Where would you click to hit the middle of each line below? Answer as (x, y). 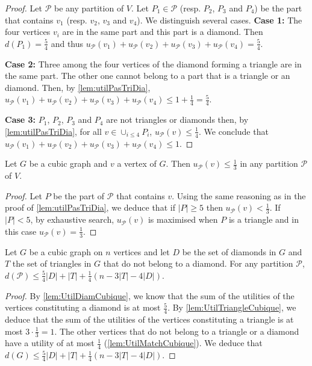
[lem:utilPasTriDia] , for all (53, 131)
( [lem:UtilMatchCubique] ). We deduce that (183, 343)
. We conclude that (234, 131)
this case (21, 231)
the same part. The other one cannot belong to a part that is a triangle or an (148, 76)
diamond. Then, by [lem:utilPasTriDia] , (78, 87)
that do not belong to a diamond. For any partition (198, 263)
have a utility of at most (50, 343)
